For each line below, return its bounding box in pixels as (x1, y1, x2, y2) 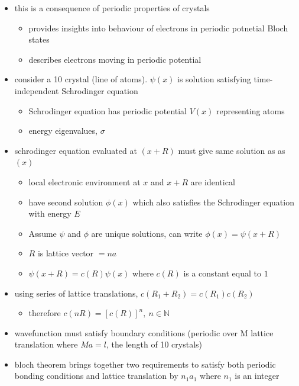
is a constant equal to (183, 266, 261, 279)
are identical (190, 175, 235, 188)
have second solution (28, 195, 103, 208)
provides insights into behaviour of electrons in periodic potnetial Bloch (28, 21, 288, 34)
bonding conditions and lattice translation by (14, 369, 178, 382)
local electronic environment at (28, 175, 141, 188)
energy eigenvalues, (28, 124, 97, 137)
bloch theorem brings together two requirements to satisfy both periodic (14, 358, 276, 370)
